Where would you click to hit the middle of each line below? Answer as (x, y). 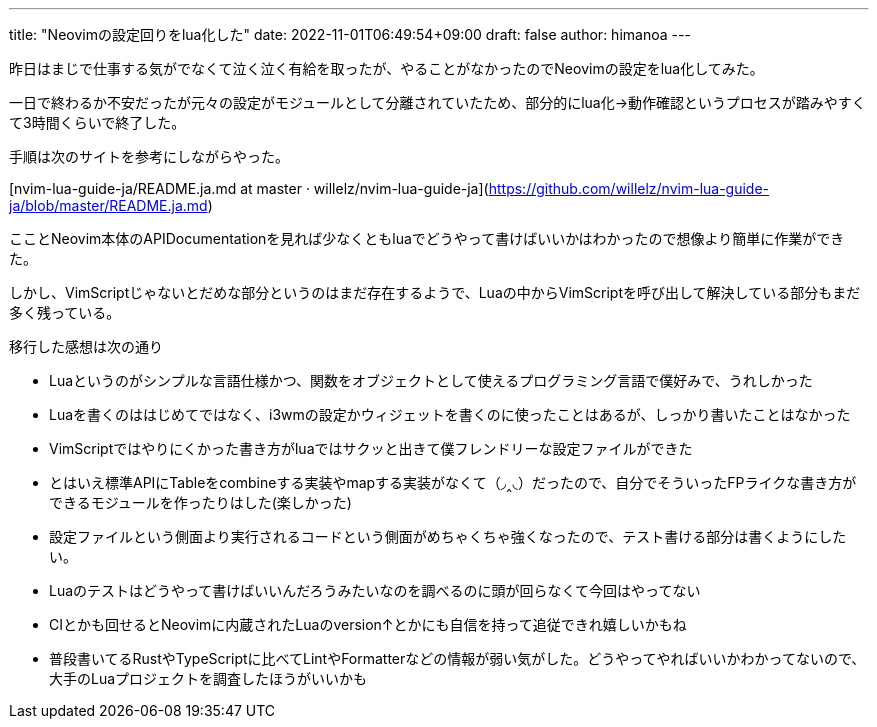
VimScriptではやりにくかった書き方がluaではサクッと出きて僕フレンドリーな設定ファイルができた (371, 448)
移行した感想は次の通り (86, 346)
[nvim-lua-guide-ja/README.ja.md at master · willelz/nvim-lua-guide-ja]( (249, 188)
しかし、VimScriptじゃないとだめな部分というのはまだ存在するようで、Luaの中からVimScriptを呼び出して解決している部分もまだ (435, 292)
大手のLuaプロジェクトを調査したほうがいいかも (208, 678)
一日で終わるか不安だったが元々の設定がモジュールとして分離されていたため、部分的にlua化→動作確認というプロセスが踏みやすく (437, 102)
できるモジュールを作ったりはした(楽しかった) (200, 502)
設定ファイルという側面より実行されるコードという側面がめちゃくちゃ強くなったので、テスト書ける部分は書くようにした (448, 536)
